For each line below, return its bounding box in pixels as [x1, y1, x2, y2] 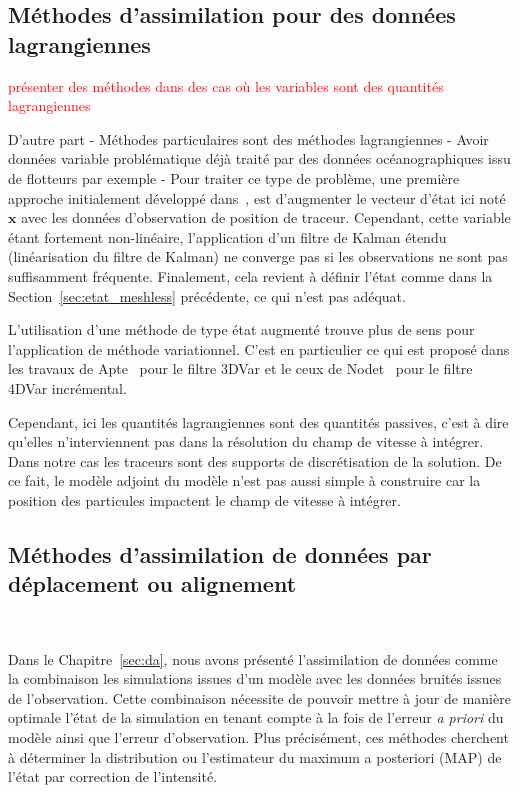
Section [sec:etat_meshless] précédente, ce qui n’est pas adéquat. [8, 285, 406, 306]
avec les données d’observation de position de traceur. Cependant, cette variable [21, 207, 511, 228]
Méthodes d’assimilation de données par [8, 538, 432, 569]
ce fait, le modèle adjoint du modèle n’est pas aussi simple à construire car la [8, 470, 481, 491]
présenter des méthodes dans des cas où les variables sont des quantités [8, 75, 444, 96]
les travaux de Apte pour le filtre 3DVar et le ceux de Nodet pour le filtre [8, 358, 473, 379]
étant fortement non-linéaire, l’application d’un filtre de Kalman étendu [8, 226, 447, 247]
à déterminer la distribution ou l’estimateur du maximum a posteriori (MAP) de [8, 746, 502, 767]
